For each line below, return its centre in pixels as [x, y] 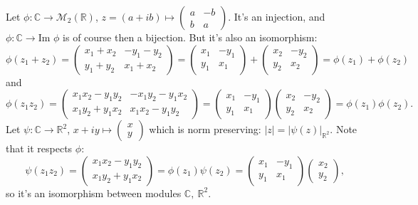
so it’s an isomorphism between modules [94, 193]
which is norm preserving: [205, 129]
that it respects [39, 148]
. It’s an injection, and [277, 16]
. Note [344, 129]
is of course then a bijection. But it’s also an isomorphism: [190, 37]
